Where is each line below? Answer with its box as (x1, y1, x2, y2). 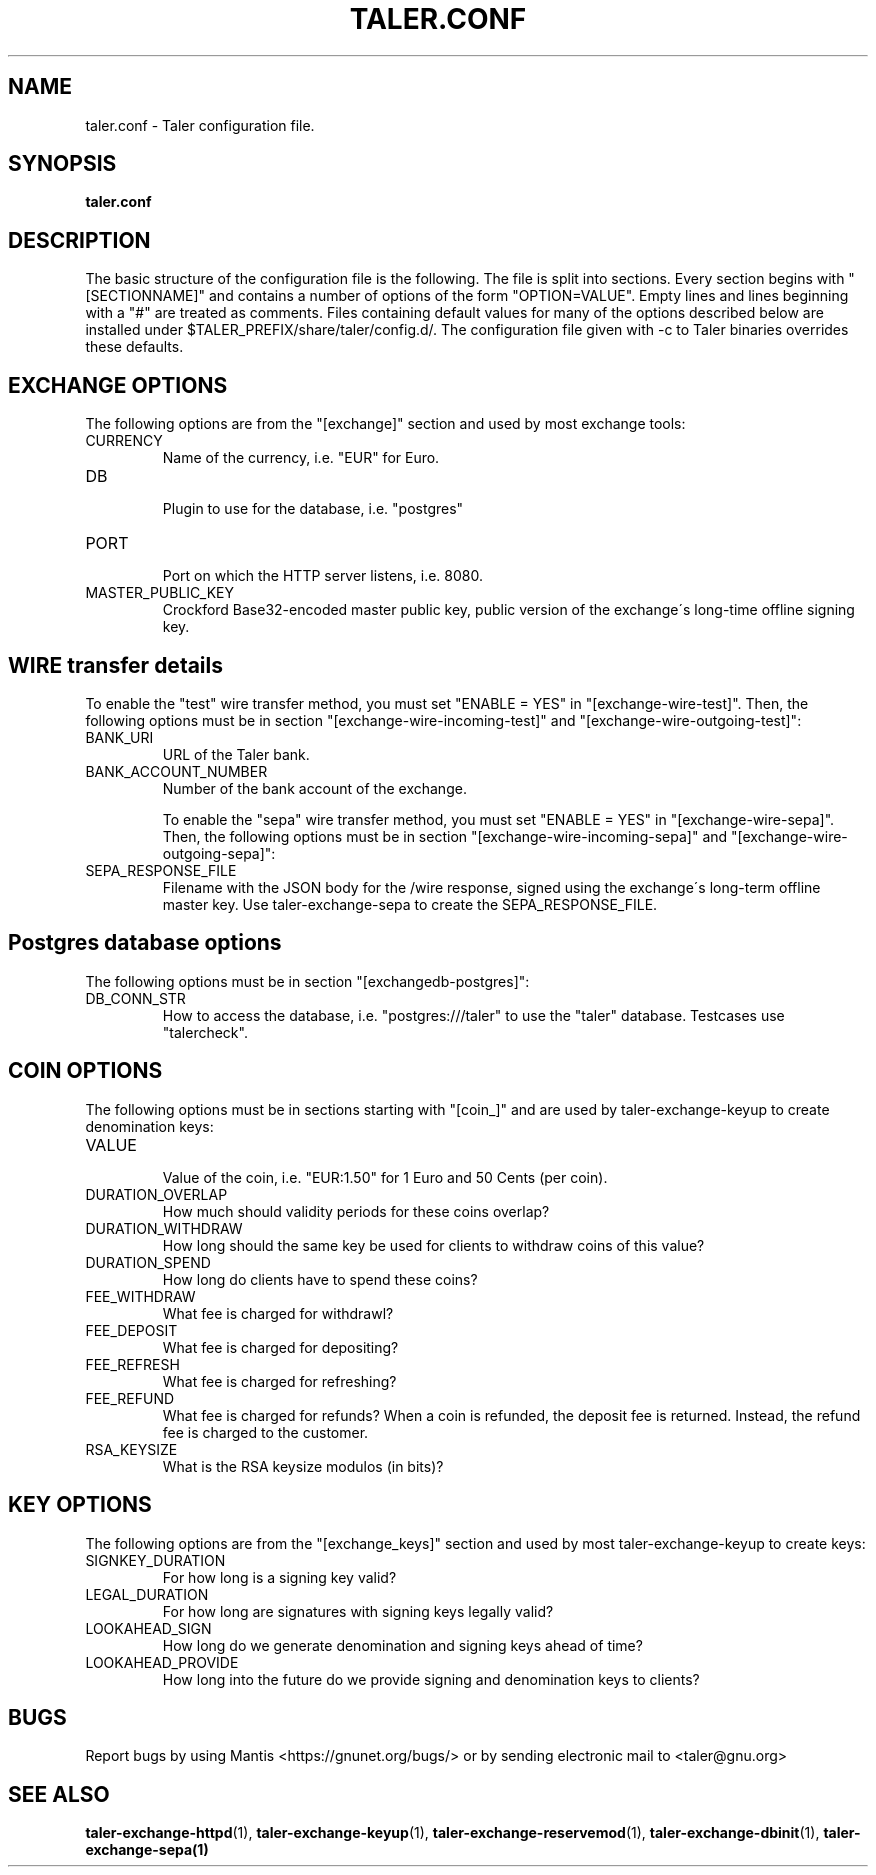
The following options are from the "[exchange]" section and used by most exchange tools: (85, 415, 686, 433)
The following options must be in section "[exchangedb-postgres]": (85, 972, 530, 990)
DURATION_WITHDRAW (85, 1219, 243, 1237)
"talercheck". (162, 1023, 248, 1041)
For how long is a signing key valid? (162, 1568, 397, 1586)
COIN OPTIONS (8, 1058, 163, 1084)
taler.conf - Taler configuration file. (85, 116, 315, 134)
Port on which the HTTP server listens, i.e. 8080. (162, 567, 483, 585)
